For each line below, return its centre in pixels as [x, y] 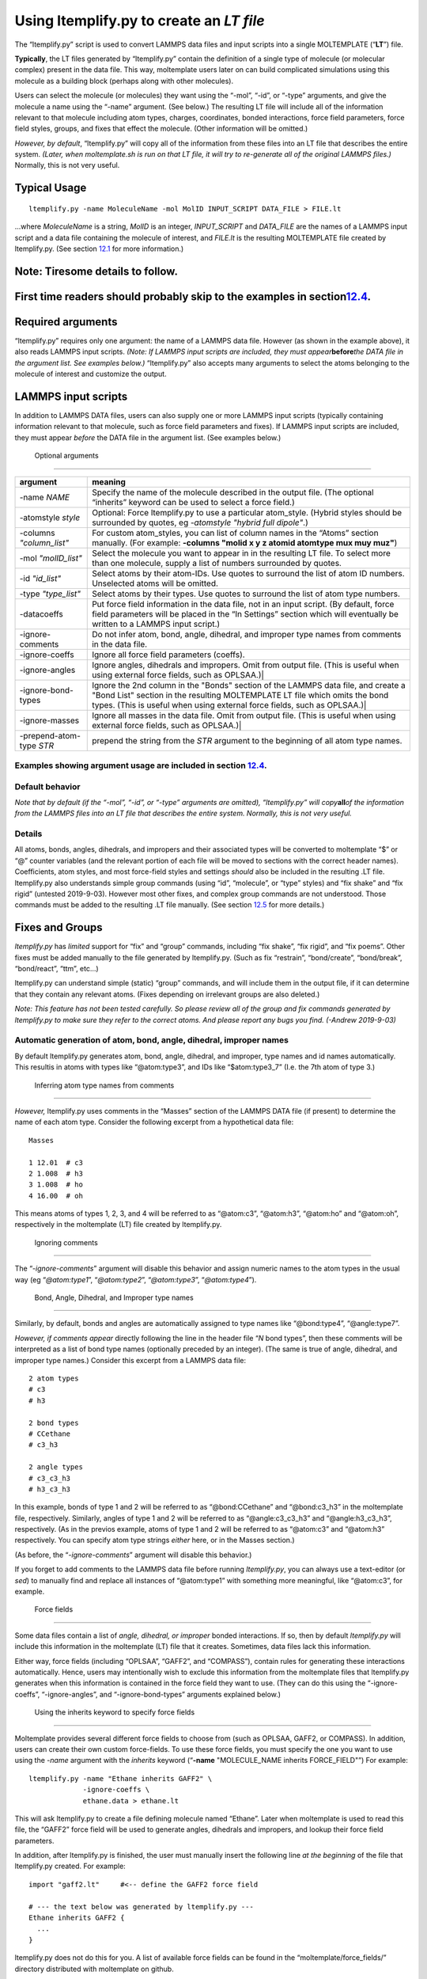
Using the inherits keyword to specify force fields [115, 1712]
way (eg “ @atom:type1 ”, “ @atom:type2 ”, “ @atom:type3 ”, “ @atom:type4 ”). [136, 1279]
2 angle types [56, 1467]
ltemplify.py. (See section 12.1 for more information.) [99, 249]
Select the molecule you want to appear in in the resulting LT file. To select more [242, 553]
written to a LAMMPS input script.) [156, 624]
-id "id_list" [40, 578]
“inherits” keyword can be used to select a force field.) [194, 502]
